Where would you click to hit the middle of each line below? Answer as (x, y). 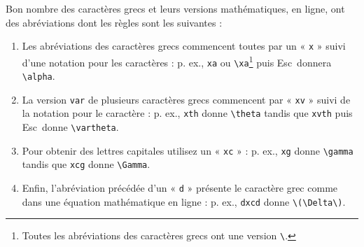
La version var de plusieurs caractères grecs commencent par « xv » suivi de (186, 99)
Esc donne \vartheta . (70, 127)
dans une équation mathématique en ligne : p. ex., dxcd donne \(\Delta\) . (184, 201)
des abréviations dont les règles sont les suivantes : (114, 22)
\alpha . (38, 76)
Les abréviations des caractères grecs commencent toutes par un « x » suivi (184, 46)
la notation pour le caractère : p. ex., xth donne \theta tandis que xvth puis (187, 113)
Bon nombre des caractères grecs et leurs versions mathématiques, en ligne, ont (175, 8)
